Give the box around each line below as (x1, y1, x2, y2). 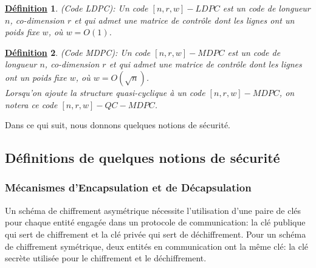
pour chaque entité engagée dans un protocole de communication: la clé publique (5, 216, 306, 228)
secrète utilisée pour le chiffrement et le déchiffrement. (5, 252, 207, 264)
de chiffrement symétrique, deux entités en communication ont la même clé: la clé (5, 239, 309, 252)
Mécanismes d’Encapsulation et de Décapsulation (5, 180, 252, 195)
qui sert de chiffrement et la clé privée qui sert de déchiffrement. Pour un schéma (5, 227, 306, 240)
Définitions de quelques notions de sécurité (5, 148, 280, 167)
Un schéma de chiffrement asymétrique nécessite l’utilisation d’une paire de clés (5, 204, 301, 216)
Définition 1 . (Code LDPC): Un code (5, 2, 148, 14)
